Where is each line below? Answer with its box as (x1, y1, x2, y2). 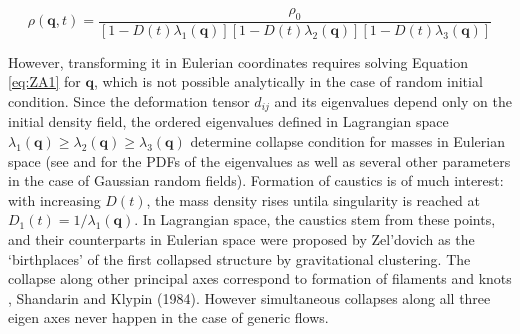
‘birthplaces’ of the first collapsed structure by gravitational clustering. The (8, 248, 471, 269)
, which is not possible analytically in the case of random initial (93, 71, 483, 92)
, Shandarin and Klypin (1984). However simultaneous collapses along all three (8, 287, 491, 308)
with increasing (8, 189, 101, 210)
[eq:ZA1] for (8, 71, 81, 92)
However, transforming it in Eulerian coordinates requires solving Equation (8, 51, 468, 72)
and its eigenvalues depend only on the (274, 91, 512, 112)
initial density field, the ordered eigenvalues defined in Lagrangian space (8, 111, 449, 132)
